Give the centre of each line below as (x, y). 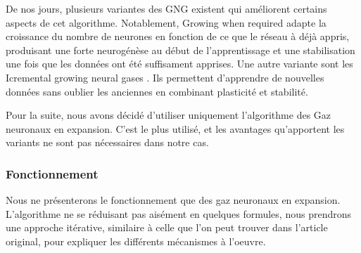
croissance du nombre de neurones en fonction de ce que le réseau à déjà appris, (178, 36)
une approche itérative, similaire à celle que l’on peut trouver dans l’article (167, 227)
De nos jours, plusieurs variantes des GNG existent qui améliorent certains (166, 8)
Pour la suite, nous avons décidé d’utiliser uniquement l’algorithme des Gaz (169, 115)
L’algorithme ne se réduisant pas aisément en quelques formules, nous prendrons (178, 213)
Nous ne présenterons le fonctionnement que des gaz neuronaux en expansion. (173, 200)
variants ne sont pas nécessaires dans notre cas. (107, 142)
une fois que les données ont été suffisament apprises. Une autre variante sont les (179, 64)
